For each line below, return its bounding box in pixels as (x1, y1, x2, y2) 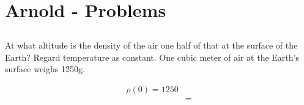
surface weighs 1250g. (5, 63, 85, 75)
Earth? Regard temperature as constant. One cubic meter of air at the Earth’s (5, 50, 299, 63)
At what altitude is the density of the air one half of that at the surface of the (5, 39, 298, 52)
